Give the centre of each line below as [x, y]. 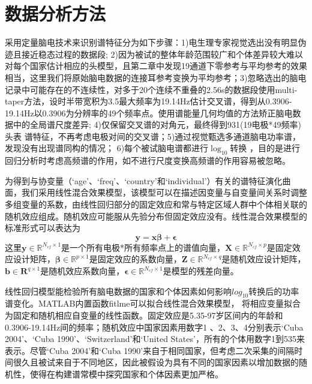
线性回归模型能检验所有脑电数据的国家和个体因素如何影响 [118, 291]
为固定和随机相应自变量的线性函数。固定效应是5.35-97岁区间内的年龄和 [144, 315]
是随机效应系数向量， [82, 271]
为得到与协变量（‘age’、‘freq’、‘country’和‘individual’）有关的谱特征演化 [144, 180]
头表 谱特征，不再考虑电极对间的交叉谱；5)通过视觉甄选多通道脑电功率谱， [153, 136]
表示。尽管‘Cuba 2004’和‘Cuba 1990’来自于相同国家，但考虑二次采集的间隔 [150, 350]
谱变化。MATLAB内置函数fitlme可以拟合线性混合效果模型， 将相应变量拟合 [153, 303]
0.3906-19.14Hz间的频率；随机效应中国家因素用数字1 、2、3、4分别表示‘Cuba [154, 327]
